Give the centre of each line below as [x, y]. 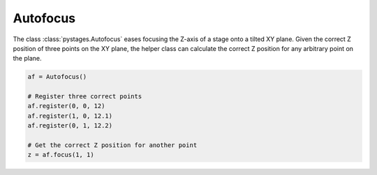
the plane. [27, 59]
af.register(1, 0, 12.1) [70, 116]
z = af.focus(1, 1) [61, 155]
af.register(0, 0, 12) [66, 106]
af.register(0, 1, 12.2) [70, 126]
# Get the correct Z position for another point [112, 145]
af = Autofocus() [57, 77]
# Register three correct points [85, 97]
